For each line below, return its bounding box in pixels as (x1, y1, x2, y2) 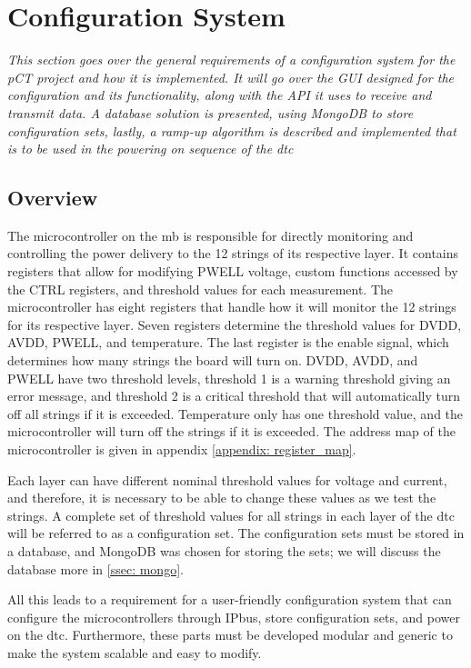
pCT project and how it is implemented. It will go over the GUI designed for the (7, 67, 454, 86)
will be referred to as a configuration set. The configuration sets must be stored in (7, 523, 465, 543)
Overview (7, 184, 98, 212)
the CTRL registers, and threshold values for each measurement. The (7, 279, 394, 298)
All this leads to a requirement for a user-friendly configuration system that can (7, 590, 452, 609)
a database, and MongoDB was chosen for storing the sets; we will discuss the (7, 541, 441, 560)
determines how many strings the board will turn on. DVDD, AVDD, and (7, 351, 418, 370)
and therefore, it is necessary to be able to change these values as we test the (7, 488, 436, 507)
